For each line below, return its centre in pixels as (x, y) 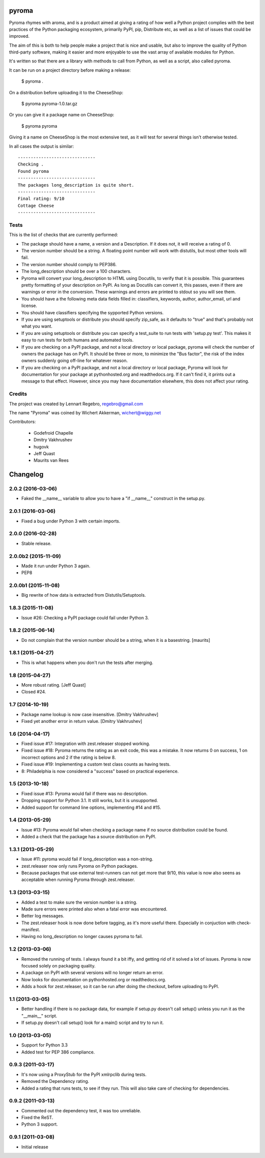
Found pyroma (33, 171)
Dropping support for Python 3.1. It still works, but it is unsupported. (90, 800)
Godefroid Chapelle (53, 433)
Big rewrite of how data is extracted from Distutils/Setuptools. (84, 595)
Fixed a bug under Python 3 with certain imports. (71, 521)
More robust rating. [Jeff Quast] (53, 685)
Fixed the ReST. (37, 1118)
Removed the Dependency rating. (55, 1081)
